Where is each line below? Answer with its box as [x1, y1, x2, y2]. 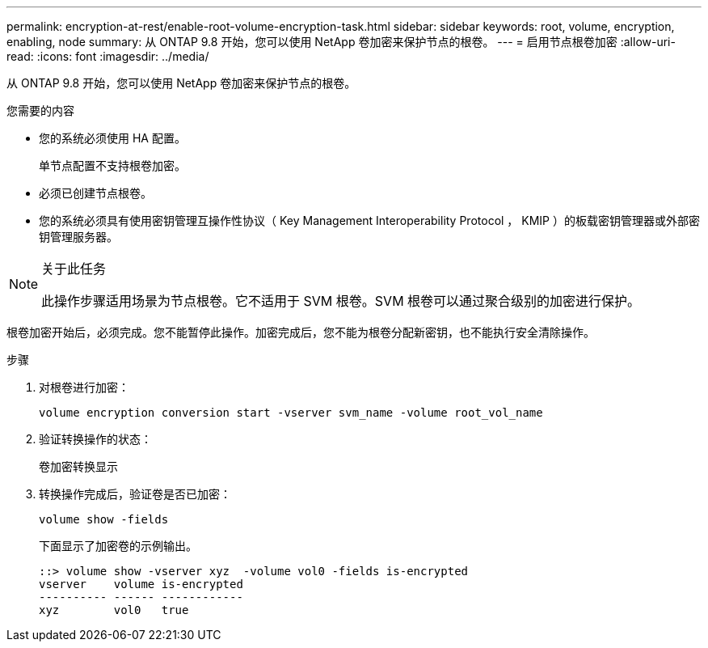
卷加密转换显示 [39, 460, 118, 473]
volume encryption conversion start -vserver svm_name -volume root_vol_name [39, 406, 543, 419]
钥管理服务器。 [39, 230, 118, 244]
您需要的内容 [6, 104, 74, 117]
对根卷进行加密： [39, 380, 129, 394]
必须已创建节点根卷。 [39, 186, 152, 200]
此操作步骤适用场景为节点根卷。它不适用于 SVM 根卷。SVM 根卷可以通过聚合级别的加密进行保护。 [41, 293, 641, 309]
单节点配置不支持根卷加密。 [39, 159, 186, 172]
